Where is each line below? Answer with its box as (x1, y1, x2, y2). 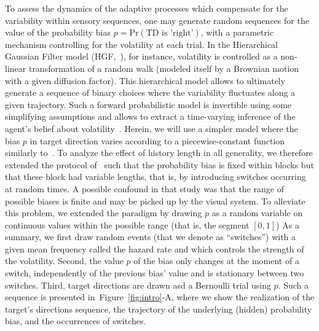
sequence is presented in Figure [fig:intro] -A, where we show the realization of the (5, 290, 315, 303)
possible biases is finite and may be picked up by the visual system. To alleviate (5, 194, 305, 207)
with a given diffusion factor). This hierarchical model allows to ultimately (5, 74, 286, 87)
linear (5, 61, 26, 74)
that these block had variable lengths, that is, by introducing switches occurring (5, 170, 306, 183)
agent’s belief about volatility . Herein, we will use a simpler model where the (5, 122, 298, 134)
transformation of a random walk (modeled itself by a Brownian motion (28, 61, 299, 74)
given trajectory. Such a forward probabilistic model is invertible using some (5, 98, 292, 111)
